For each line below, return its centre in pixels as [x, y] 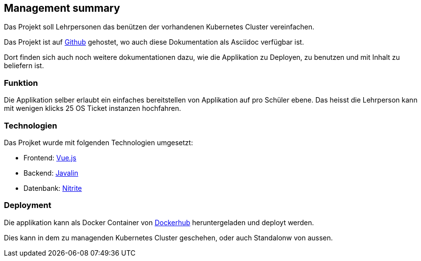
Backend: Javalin [51, 173]
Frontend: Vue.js [50, 157]
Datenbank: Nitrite [53, 188]
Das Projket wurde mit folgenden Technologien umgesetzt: [99, 142]
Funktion [21, 83]
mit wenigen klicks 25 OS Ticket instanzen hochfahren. [93, 108]
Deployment [28, 205]
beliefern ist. [24, 66]
